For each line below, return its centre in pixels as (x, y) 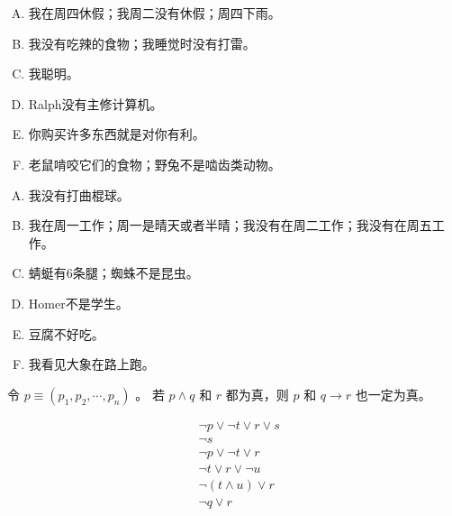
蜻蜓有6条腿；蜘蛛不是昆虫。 (113, 273)
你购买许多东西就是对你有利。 (117, 134)
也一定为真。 (393, 394)
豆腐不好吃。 (66, 333)
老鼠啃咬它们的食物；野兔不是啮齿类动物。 (154, 164)
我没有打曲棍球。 (79, 194)
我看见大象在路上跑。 (91, 364)
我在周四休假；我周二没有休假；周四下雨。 (154, 13)
